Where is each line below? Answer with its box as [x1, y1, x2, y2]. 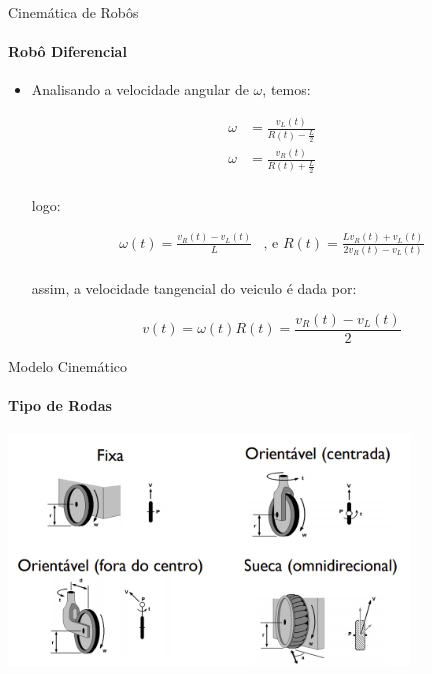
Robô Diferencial [8, 41, 127, 62]
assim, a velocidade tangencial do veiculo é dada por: [31, 278, 357, 299]
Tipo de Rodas [8, 394, 112, 415]
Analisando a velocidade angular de [31, 79, 249, 100]
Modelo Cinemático [8, 355, 127, 376]
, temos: [262, 79, 311, 100]
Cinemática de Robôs [8, 2, 139, 22]
